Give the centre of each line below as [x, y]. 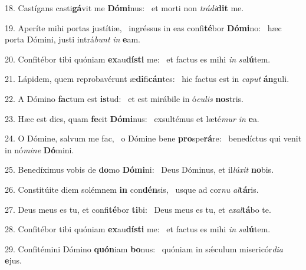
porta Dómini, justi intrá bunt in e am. [73, 39]
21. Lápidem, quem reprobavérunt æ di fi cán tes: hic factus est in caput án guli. [147, 79]
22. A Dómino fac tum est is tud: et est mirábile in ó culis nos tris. [124, 98]
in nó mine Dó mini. [40, 149]
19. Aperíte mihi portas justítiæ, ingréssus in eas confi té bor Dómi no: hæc [143, 27]
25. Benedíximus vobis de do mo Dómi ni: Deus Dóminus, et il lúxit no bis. [139, 169]
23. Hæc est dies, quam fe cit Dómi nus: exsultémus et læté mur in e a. [132, 118]
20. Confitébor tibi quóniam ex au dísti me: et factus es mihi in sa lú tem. [138, 59]
